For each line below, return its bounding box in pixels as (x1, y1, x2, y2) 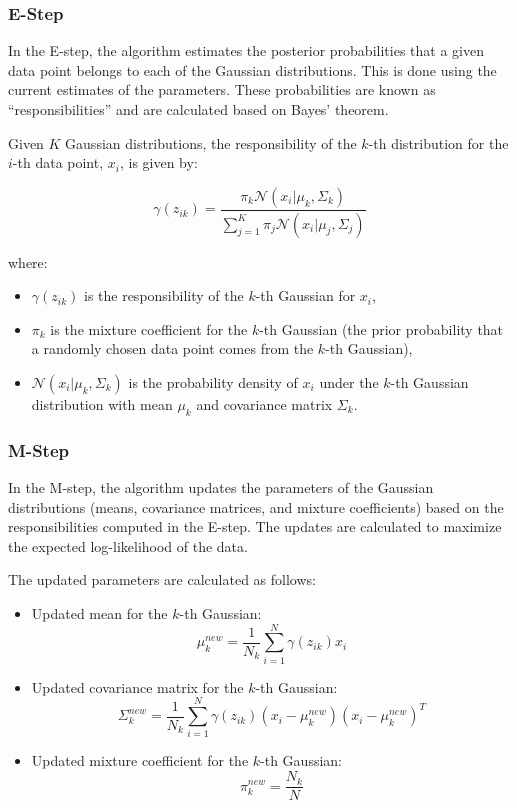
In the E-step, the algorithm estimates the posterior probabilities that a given (8, 40, 484, 61)
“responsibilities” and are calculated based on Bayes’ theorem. (8, 99, 389, 119)
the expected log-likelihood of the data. (8, 535, 248, 556)
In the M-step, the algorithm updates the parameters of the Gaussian (8, 477, 434, 498)
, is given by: (119, 152, 198, 173)
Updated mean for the (31, 603, 168, 624)
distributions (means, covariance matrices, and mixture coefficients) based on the (8, 496, 504, 517)
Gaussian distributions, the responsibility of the (65, 132, 357, 153)
